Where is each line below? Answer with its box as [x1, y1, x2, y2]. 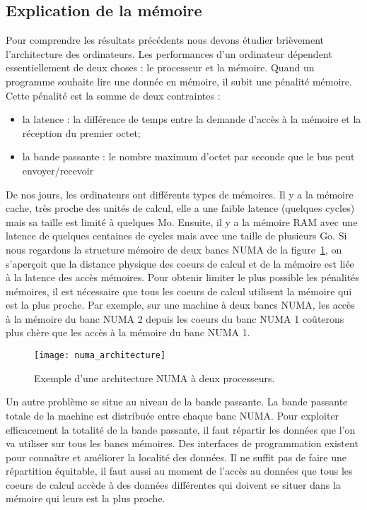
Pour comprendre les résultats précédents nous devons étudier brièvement [6, 32, 325, 47]
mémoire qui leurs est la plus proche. [6, 491, 165, 506]
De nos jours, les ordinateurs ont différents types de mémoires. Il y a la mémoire [6, 186, 354, 201]
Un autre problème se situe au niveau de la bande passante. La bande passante [6, 394, 348, 409]
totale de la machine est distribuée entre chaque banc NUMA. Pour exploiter [6, 408, 339, 422]
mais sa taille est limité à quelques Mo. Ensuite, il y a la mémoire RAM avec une [6, 214, 358, 229]
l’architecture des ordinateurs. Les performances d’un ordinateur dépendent [6, 46, 332, 61]
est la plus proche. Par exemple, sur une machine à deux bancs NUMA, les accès [6, 297, 355, 312]
